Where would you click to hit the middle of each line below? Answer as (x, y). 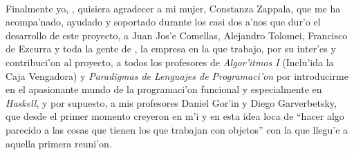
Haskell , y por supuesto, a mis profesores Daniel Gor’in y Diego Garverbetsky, (171, 102)
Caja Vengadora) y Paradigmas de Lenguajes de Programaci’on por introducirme (177, 75)
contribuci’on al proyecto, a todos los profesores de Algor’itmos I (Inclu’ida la (170, 62)
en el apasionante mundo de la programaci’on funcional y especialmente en (164, 89)
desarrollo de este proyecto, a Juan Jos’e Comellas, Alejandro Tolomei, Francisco (177, 35)
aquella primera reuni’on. (59, 143)
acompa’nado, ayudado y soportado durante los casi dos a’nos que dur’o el (163, 22)
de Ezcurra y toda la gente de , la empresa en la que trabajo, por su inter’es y (171, 49)
